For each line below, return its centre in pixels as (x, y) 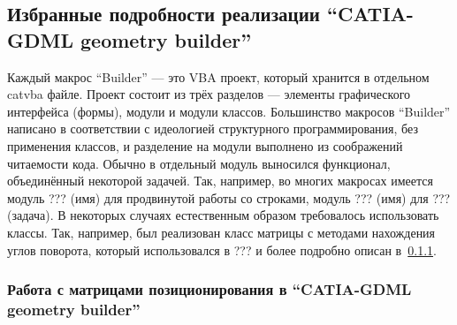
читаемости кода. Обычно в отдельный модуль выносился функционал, (199, 163)
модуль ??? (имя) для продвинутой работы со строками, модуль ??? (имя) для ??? (229, 197)
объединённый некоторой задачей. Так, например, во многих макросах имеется (220, 181)
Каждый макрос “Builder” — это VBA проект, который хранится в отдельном (218, 76)
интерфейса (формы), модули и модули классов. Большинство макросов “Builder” (229, 111)
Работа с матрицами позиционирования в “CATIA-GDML (209, 289)
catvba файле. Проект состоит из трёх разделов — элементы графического (209, 94)
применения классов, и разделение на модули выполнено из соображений (205, 145)
